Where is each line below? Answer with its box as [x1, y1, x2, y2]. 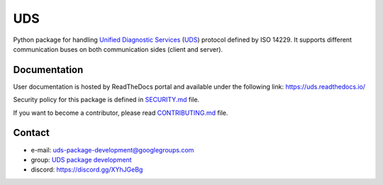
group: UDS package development [30, 155, 132, 164]
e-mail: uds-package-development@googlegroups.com [30, 145, 194, 154]
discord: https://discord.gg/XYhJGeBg [30, 165, 143, 174]
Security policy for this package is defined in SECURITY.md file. [13, 96, 200, 104]
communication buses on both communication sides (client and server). [13, 45, 223, 53]
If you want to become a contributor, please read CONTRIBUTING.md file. [13, 108, 228, 117]
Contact [13, 127, 50, 139]
